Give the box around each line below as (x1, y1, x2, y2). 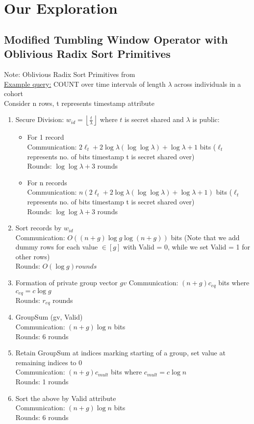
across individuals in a (174, 78, 241, 89)
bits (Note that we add (171, 232, 240, 242)
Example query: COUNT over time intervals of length (4, 78, 166, 89)
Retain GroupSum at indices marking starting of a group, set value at (15, 348, 226, 358)
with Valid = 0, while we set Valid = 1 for (123, 242, 251, 252)
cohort (4, 88, 23, 99)
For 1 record (27, 132, 64, 142)
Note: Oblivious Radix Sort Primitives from (4, 69, 135, 79)
